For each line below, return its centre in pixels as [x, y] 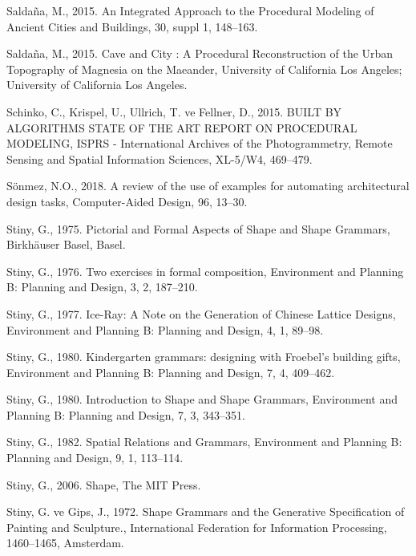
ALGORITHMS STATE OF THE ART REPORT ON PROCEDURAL [182, 127]
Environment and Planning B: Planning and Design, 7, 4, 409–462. [171, 372]
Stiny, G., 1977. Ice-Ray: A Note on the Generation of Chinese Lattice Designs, [201, 313]
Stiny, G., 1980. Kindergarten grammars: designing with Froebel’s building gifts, [204, 357]
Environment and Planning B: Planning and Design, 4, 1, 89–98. [165, 329]
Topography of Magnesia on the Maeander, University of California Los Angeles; [204, 69]
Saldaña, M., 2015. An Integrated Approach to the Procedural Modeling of [190, 10]
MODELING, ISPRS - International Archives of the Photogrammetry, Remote [200, 143]
